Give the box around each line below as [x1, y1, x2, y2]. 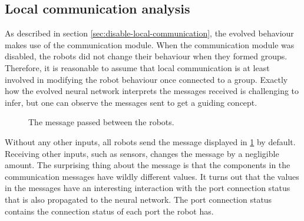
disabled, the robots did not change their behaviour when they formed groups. [5, 50, 288, 62]
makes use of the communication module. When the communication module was [5, 38, 295, 51]
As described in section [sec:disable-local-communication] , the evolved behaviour [5, 27, 294, 39]
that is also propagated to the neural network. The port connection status [5, 193, 272, 205]
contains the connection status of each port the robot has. [5, 205, 214, 217]
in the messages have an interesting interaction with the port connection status [5, 182, 290, 194]
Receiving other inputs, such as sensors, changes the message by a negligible [5, 147, 279, 159]
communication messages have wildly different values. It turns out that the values [5, 170, 299, 182]
